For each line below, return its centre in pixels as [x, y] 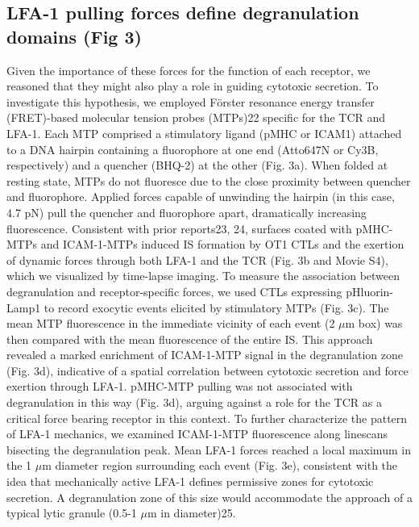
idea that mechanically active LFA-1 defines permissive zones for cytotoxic [190, 481]
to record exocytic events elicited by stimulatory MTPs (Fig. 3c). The [216, 307]
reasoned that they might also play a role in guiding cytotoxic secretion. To [193, 86]
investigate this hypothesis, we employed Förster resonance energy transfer [191, 101]
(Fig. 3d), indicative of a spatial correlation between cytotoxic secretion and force [207, 370]
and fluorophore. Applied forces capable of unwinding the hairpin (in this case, [201, 197]
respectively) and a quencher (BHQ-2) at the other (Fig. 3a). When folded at [197, 165]
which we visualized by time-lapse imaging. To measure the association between [203, 276]
